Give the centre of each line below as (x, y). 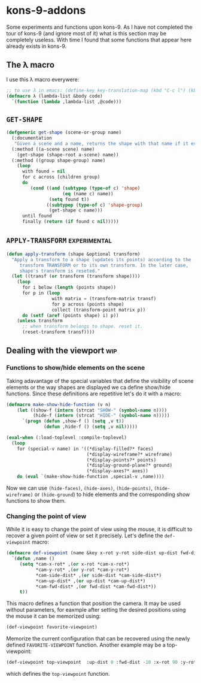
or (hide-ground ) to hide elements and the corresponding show (112, 494)
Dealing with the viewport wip (62, 351)
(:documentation (32, 138)
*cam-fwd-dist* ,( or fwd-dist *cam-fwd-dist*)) (96, 587)
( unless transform (40, 321)
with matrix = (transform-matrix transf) (104, 298)
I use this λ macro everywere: (43, 79)
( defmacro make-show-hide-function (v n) (59, 404)
